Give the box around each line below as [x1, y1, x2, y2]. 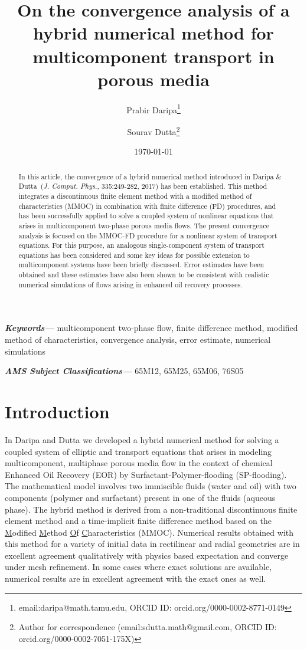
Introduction [5, 399, 110, 424]
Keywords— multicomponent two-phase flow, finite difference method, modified [5, 322, 298, 334]
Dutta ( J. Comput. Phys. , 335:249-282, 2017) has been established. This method [18, 181, 267, 191]
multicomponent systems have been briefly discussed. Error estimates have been [18, 260, 264, 270]
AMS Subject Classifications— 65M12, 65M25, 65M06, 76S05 [5, 365, 244, 377]
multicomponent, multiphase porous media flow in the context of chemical [5, 457, 273, 469]
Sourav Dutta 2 [127, 123, 180, 137]
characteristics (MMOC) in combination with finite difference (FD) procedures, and [18, 201, 276, 211]
